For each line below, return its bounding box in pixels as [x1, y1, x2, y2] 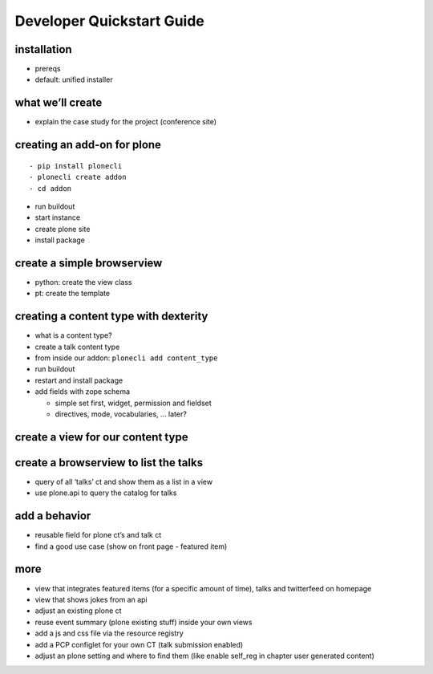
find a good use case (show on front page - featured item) [34, 542, 228, 551]
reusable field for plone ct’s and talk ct [34, 530, 162, 540]
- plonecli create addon [29, 173, 127, 182]
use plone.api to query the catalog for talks [34, 488, 177, 497]
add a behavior [14, 510, 91, 523]
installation [14, 43, 72, 56]
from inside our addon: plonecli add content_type [34, 353, 218, 363]
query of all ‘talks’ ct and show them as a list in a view [34, 477, 212, 486]
